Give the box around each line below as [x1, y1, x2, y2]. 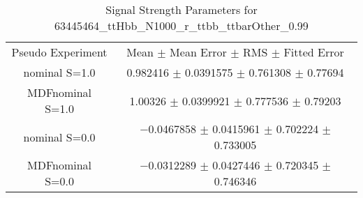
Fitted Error [283, 44, 344, 60]
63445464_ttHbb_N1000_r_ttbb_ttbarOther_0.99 [54, 17, 309, 33]
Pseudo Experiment [11, 44, 108, 60]
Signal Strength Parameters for [105, 1, 258, 17]
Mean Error [170, 44, 227, 60]
